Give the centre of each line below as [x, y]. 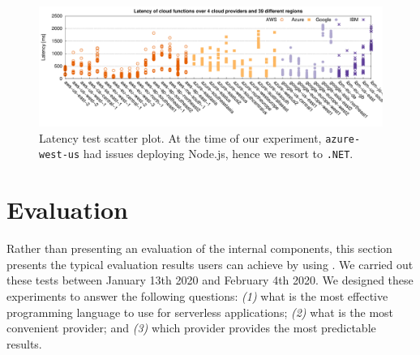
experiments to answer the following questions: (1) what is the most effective [197, 296]
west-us [60, 155]
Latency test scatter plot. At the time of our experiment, [180, 137]
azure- [343, 139]
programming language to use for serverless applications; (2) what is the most [200, 312]
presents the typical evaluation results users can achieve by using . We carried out [210, 264]
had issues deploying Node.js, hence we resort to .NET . [218, 154]
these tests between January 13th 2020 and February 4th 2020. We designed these [210, 280]
